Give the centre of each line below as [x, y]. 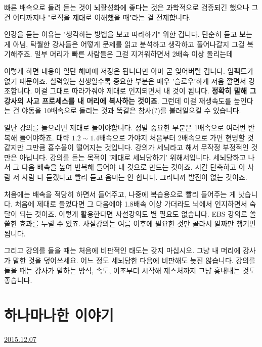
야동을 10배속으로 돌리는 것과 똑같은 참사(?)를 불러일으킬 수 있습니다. [132, 110]
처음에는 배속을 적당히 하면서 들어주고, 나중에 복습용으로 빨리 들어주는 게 [120, 194]
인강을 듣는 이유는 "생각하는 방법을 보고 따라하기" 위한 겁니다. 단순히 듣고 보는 [128, 34]
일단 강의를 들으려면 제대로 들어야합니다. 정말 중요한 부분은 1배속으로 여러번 [125, 127]
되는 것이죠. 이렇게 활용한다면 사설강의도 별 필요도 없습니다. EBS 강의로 [133, 213]
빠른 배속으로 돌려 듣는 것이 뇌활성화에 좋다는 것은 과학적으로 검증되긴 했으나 [127, 7]
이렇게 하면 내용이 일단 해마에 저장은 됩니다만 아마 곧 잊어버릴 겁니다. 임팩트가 [129, 70]
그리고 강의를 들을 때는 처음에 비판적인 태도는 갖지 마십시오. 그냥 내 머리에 [122, 250]
